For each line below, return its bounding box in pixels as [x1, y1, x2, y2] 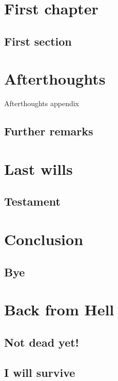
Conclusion [4, 229, 84, 249]
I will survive [4, 364, 75, 380]
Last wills [4, 158, 73, 179]
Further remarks [4, 123, 93, 139]
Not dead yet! [4, 334, 79, 350]
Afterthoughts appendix [4, 98, 79, 109]
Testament [4, 193, 61, 209]
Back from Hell [4, 299, 114, 320]
